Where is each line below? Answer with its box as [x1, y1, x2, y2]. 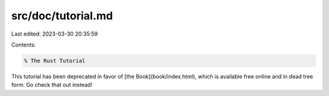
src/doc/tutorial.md [11, 9, 113, 22]
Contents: [11, 41, 36, 48]
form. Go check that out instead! [11, 82, 93, 89]
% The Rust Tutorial [24, 57, 85, 64]
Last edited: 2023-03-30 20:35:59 [11, 30, 98, 37]
